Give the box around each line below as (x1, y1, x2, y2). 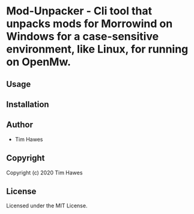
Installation (6, 99, 49, 109)
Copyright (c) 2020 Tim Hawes (6, 169, 83, 176)
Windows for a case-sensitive (6, 30, 159, 43)
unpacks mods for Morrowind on (6, 17, 173, 31)
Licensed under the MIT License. (6, 202, 88, 209)
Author (6, 120, 33, 130)
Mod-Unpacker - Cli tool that (6, 4, 152, 18)
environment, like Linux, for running (6, 43, 189, 56)
